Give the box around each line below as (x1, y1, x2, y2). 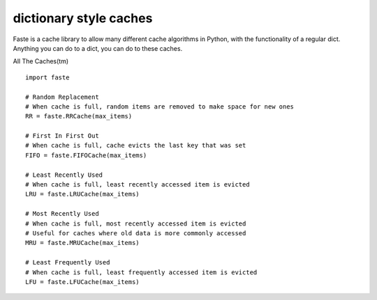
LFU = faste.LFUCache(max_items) (25, 278, 140, 285)
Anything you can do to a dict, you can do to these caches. (13, 44, 183, 52)
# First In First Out (25, 132, 99, 140)
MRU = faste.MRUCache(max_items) (25, 239, 140, 247)
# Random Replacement (25, 93, 99, 101)
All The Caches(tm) (13, 57, 69, 65)
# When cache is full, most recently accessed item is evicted (25, 219, 246, 228)
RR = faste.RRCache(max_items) (25, 112, 133, 120)
